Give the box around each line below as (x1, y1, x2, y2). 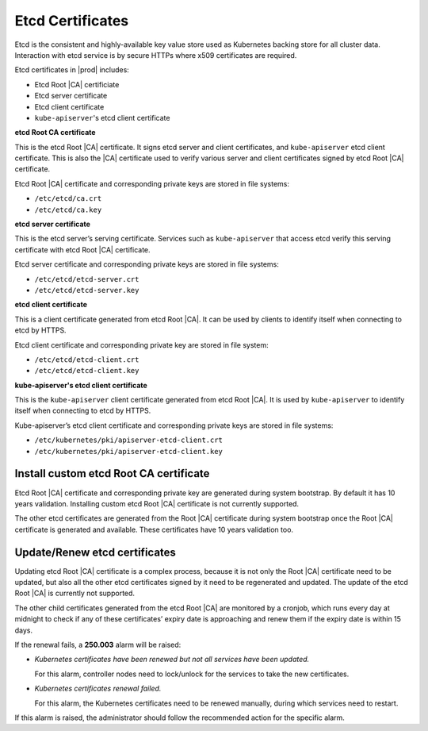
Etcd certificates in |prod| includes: (14, 65, 130, 75)
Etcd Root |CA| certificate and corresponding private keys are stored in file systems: (14, 179, 289, 188)
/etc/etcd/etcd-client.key (34, 366, 139, 375)
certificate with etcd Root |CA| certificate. (14, 244, 151, 254)
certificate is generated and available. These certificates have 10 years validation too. (14, 525, 293, 534)
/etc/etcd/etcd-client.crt (34, 355, 139, 364)
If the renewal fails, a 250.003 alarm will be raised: (14, 640, 182, 649)
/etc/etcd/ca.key (34, 205, 102, 214)
